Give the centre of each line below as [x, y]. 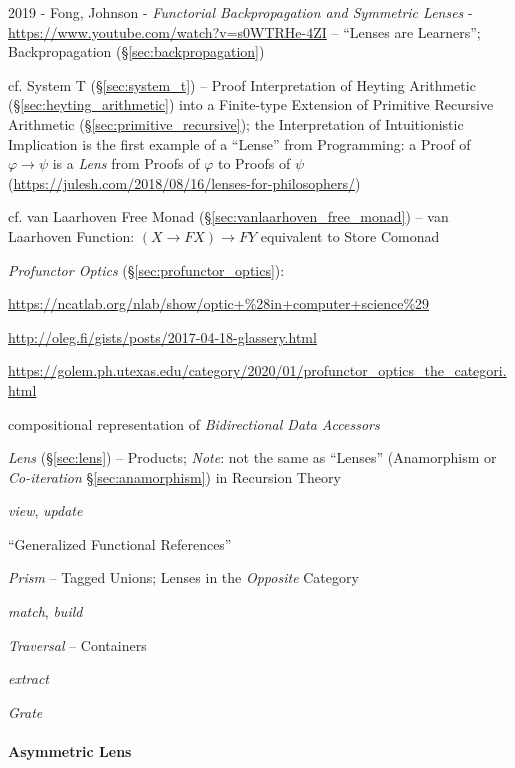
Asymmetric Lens [70, 751]
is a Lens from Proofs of [126, 163]
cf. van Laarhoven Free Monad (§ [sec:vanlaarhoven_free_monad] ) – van [228, 216]
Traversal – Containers [77, 644]
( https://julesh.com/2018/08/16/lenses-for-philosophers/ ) [184, 182]
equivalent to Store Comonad [350, 235]
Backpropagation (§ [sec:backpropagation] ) [136, 51]
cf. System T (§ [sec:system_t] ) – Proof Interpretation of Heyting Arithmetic [242, 84]
